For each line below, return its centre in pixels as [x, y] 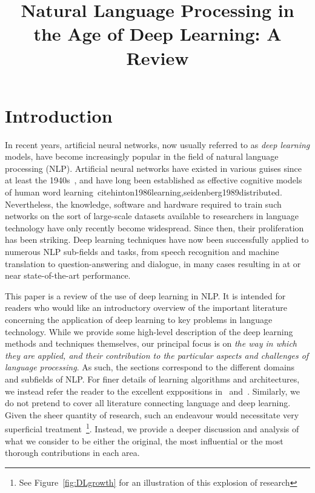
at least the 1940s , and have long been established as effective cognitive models [154, 180]
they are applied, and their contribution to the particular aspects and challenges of [157, 355]
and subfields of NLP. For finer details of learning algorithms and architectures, [152, 379]
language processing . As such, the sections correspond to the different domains [150, 367]
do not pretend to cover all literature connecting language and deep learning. [148, 403]
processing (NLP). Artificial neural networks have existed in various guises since [154, 168]
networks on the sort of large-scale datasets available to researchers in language [152, 216]
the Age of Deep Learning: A [157, 34]
